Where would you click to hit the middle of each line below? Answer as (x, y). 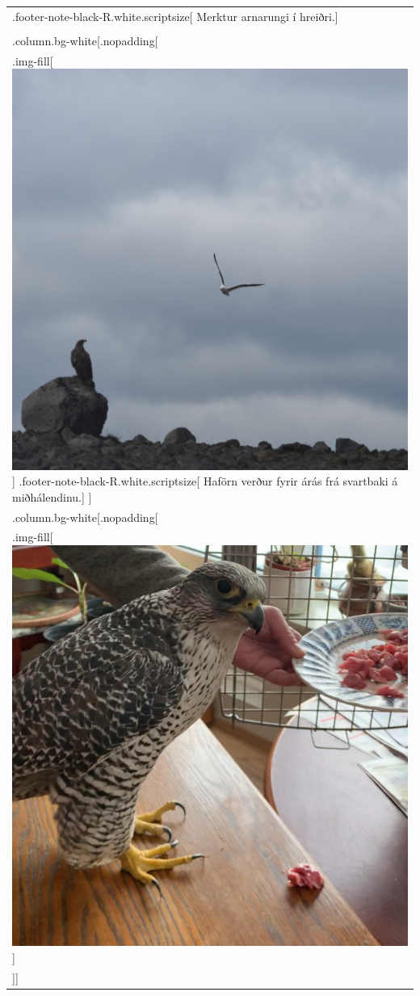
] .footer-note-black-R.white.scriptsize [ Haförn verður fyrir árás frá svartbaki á (205, 481)
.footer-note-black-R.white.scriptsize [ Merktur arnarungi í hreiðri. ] (175, 16)
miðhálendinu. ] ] (52, 496)
